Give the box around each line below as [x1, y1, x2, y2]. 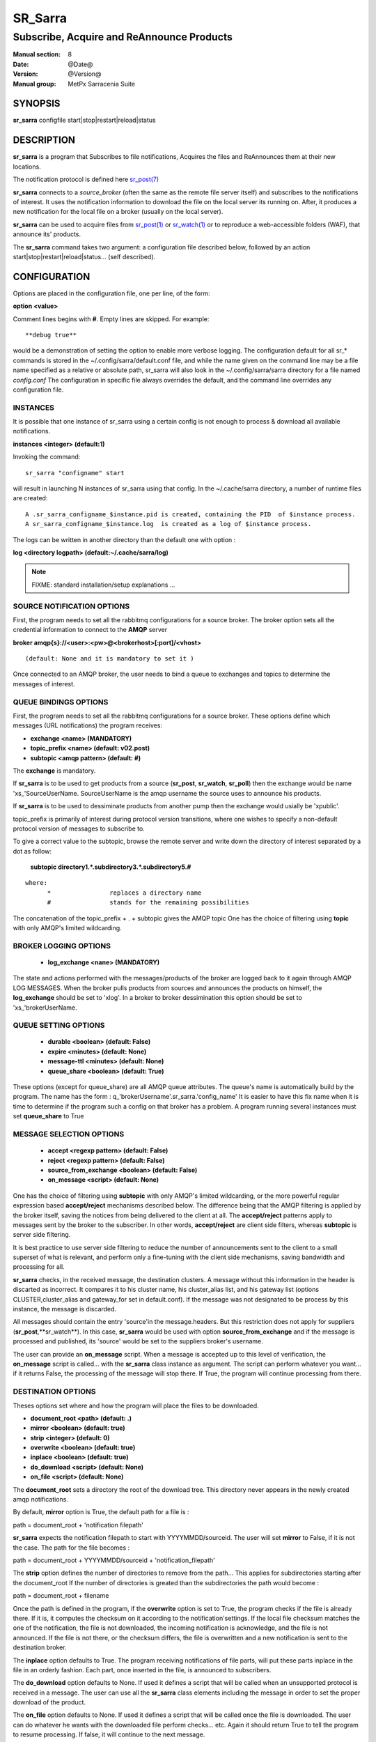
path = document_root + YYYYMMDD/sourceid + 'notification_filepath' [13, 1556, 216, 1564]
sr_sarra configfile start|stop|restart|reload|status [13, 116, 156, 125]
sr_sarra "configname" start [25, 469, 125, 477]
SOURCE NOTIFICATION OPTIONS [13, 601, 130, 611]
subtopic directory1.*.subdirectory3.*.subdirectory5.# [30, 863, 191, 871]
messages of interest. [13, 679, 76, 688]
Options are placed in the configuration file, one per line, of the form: [13, 289, 210, 298]
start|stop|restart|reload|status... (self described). [13, 252, 156, 261]
